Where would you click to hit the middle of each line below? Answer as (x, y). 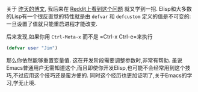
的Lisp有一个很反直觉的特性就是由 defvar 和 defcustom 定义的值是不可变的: (99, 16)
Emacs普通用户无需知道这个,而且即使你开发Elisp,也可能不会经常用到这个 (96, 67)
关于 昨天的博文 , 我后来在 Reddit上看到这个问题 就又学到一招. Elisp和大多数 (99, 9)
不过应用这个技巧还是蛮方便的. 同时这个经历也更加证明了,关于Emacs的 (100, 75)
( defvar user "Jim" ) (32, 48)
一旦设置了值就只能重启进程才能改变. (52, 24)
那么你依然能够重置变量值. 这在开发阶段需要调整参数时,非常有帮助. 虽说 (94, 60)
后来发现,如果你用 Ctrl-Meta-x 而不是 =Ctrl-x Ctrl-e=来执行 (79, 37)
